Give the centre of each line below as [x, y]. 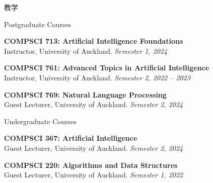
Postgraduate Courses [38, 24]
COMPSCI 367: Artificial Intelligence [71, 138]
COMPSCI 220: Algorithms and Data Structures [91, 165]
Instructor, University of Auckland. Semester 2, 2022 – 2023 [97, 77]
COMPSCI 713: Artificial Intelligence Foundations [94, 41]
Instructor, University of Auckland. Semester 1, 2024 [86, 51]
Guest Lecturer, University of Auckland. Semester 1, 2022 [94, 175]
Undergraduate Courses [40, 121]
